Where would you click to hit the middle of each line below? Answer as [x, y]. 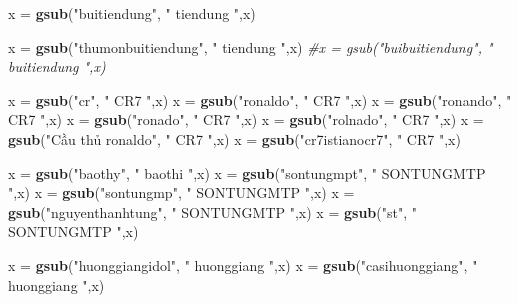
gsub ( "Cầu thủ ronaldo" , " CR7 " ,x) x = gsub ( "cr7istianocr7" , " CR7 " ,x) [234, 138]
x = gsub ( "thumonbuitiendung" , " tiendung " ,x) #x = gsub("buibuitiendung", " [250, 46]
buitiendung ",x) [57, 66]
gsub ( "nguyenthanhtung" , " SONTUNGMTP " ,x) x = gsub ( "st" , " [212, 211]
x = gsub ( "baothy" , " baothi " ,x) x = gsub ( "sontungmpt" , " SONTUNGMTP [247, 172]
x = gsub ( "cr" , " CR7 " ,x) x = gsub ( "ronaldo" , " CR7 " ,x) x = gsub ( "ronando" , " [260, 99]
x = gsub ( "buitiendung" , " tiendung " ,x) [132, 13]
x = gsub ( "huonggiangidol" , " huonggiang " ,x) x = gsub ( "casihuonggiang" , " [243, 264]
